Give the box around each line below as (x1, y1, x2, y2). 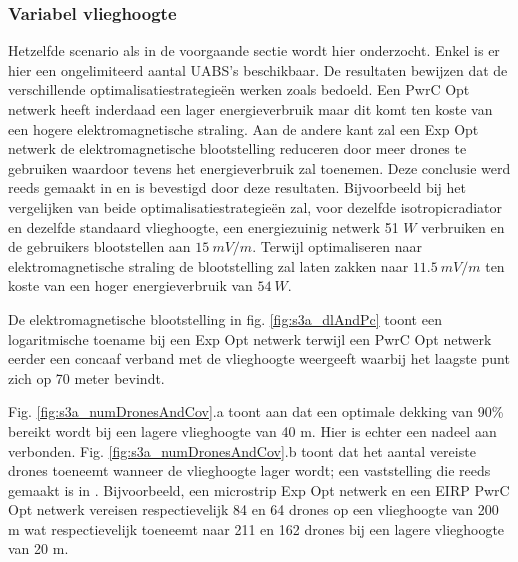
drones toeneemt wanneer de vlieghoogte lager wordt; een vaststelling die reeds (8, 460, 491, 481)
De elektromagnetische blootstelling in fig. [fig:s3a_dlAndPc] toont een (8, 308, 442, 329)
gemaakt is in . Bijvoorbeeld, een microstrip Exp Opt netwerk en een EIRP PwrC (8, 479, 510, 500)
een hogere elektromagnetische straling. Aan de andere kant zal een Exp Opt (8, 118, 479, 139)
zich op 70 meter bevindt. (8, 367, 165, 388)
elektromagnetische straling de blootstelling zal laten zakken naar (8, 255, 409, 276)
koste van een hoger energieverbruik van (8, 275, 253, 296)
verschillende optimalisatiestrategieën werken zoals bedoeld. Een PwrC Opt (8, 79, 470, 100)
